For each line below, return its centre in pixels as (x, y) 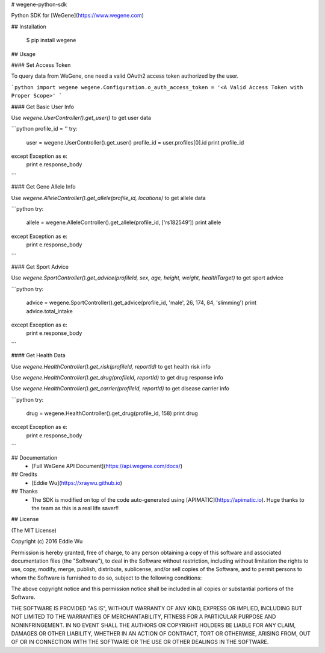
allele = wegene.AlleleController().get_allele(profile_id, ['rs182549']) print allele (124, 222)
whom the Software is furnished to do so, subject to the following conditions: (107, 578)
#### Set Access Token (41, 65)
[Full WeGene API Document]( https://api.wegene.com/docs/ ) (107, 466)
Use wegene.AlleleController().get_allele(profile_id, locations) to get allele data (108, 198)
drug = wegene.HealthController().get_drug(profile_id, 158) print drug (112, 413)
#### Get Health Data (38, 355)
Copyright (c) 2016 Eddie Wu (47, 542)
